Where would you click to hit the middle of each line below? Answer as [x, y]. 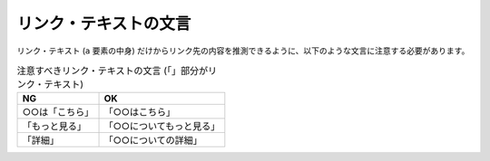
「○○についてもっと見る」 [162, 127]
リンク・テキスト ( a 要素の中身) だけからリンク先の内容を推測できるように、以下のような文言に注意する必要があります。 [243, 51]
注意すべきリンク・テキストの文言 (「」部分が [113, 71]
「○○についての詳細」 [153, 140]
